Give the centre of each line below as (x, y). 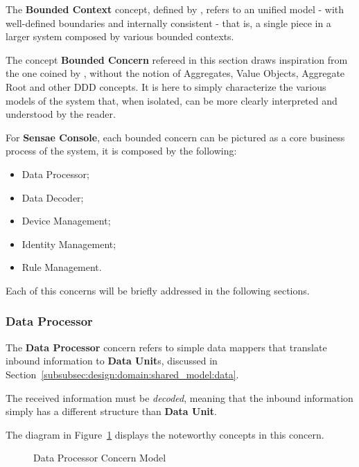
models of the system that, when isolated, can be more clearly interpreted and (172, 100)
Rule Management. (62, 267)
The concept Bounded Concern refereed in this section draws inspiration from (177, 59)
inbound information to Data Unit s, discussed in (112, 361)
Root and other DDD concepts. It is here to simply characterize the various (166, 86)
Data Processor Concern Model (100, 458)
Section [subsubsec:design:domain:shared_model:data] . (122, 374)
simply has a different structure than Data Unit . (111, 411)
